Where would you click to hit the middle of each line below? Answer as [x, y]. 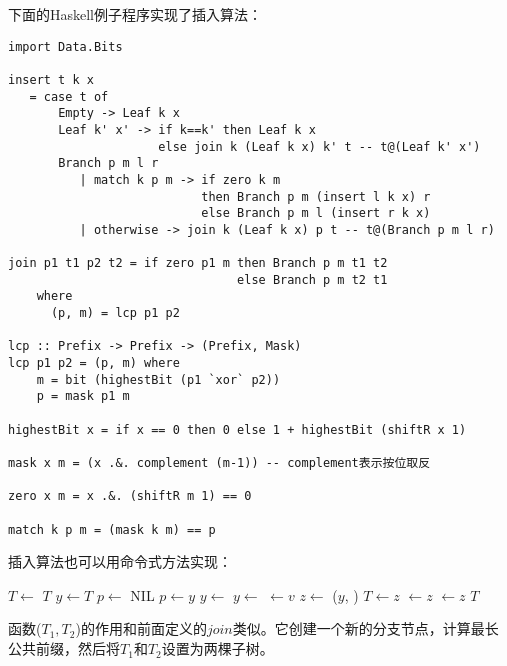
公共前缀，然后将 [64, 648]
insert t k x [51, 79]
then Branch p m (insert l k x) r [316, 196]
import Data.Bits [65, 46]
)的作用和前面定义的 [141, 628]
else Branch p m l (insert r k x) [316, 213]
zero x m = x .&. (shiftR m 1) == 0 [130, 496]
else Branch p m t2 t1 [312, 279]
